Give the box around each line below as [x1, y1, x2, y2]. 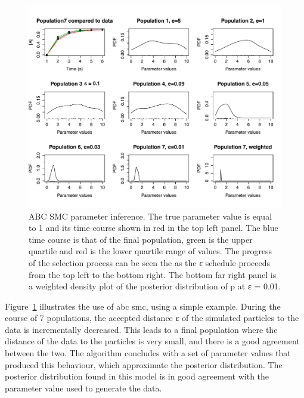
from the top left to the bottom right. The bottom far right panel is [29, 268, 277, 280]
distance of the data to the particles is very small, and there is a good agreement [5, 335, 300, 347]
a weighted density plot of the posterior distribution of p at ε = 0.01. [29, 280, 281, 292]
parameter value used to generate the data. [5, 381, 162, 394]
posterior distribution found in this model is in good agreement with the [5, 370, 269, 382]
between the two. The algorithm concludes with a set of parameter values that [5, 347, 291, 359]
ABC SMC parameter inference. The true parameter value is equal [29, 209, 272, 222]
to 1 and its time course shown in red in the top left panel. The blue [29, 221, 278, 234]
